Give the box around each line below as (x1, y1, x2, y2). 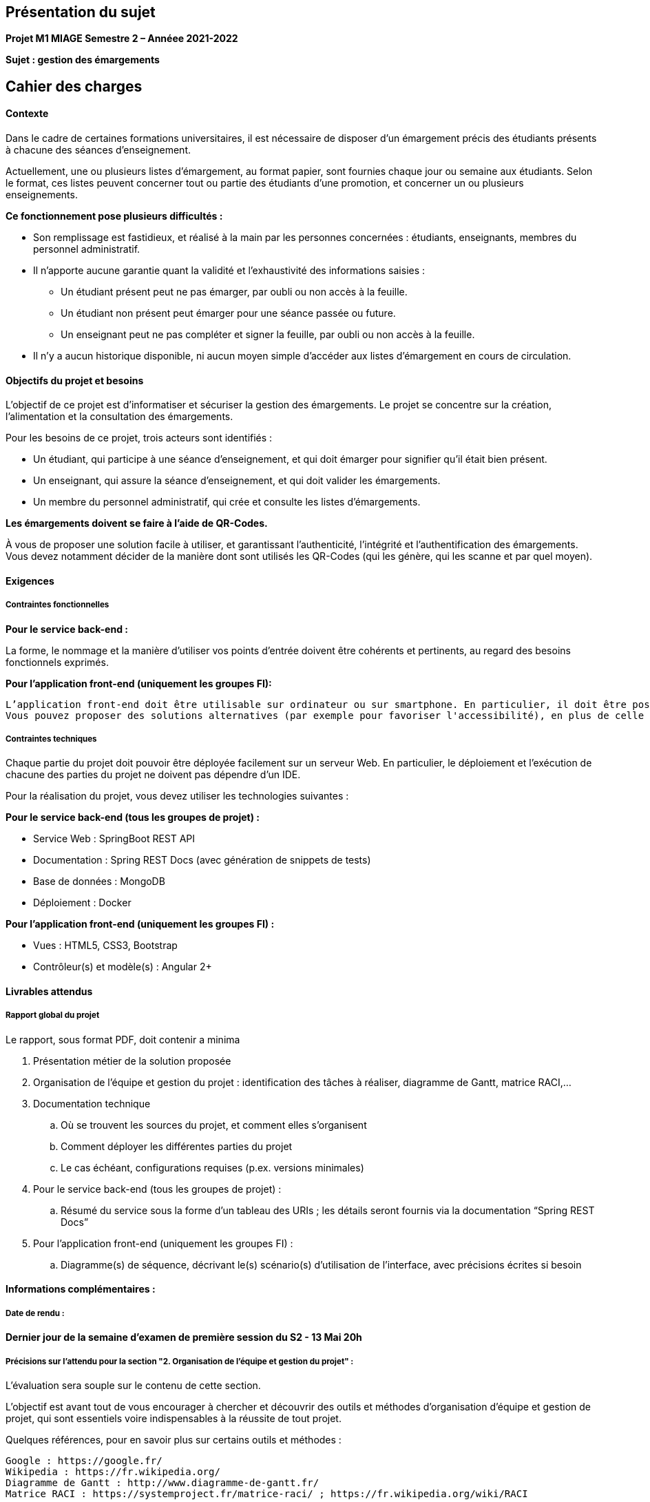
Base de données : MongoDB (33, 875, 165, 888)
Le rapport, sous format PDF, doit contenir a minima (6, 1033, 240, 1045)
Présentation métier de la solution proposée (33, 1054, 231, 1067)
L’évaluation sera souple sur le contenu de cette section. (6, 1379, 261, 1392)
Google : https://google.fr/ (6, 1455, 162, 1467)
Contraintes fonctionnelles (6, 600, 109, 610)
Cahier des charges (6, 77, 143, 95)
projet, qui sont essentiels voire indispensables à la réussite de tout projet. (6, 1412, 342, 1425)
